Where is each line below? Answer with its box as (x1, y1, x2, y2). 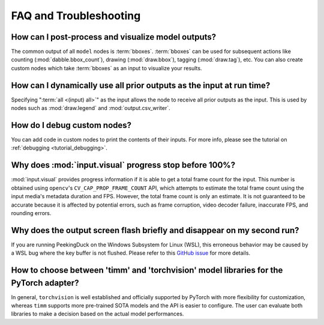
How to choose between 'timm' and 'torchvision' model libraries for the (11, 265, 283, 276)
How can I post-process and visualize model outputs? (11, 32, 217, 42)
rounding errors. (11, 209, 52, 216)
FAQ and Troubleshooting (11, 9, 141, 22)
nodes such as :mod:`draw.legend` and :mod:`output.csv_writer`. (11, 105, 170, 112)
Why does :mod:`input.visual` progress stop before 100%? (11, 160, 236, 171)
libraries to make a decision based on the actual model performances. (11, 310, 184, 318)
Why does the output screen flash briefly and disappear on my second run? (11, 225, 299, 235)
